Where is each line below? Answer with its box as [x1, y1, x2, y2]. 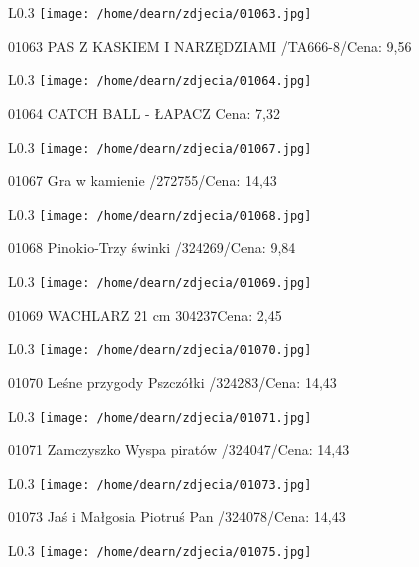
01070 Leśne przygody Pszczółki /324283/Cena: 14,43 [8, 371, 337, 392]
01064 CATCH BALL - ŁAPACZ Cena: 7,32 [8, 102, 280, 123]
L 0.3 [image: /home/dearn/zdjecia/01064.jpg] [8, 69, 312, 90]
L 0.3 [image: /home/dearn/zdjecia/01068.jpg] [8, 203, 312, 224]
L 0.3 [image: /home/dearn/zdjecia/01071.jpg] [8, 405, 312, 426]
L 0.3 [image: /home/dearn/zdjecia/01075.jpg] [8, 540, 312, 560]
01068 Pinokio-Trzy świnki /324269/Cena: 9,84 [8, 237, 296, 258]
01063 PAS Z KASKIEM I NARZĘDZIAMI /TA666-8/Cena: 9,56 [8, 35, 412, 56]
